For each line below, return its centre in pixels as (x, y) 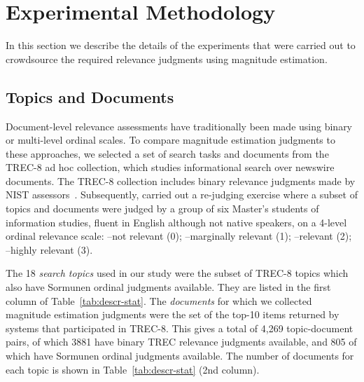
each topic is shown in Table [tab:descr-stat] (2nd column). (133, 369)
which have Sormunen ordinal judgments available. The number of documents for (180, 356)
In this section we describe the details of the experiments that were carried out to (181, 45)
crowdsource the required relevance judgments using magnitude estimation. (167, 59)
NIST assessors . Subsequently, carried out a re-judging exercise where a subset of (182, 195)
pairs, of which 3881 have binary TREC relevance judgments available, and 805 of (181, 342)
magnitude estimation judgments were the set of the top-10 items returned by (173, 314)
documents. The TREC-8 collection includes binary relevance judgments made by (181, 180)
